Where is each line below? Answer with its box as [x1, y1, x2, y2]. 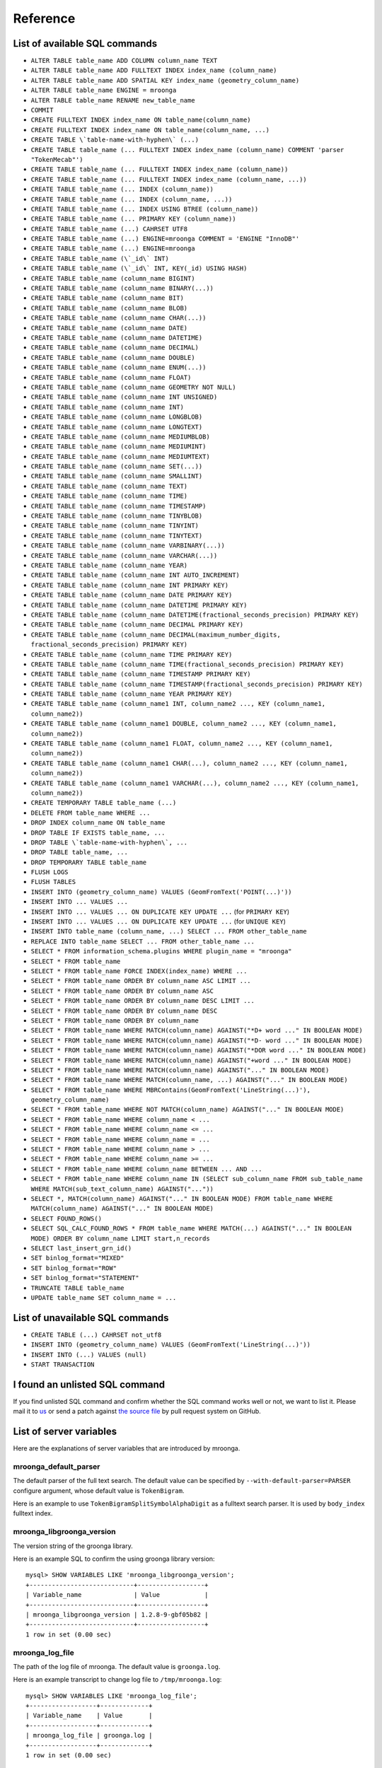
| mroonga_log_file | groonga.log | [25, 1731, 153, 1740]
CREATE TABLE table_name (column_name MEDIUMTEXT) [30, 453, 210, 460]
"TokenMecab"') [30, 156, 84, 163]
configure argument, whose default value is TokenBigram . [13, 1486, 185, 1495]
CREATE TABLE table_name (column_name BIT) [30, 294, 184, 302]
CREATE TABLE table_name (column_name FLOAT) [30, 373, 192, 381]
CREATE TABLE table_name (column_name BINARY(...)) [30, 284, 214, 293]
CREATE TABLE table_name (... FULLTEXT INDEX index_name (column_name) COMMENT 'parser [30, 146, 345, 153]
